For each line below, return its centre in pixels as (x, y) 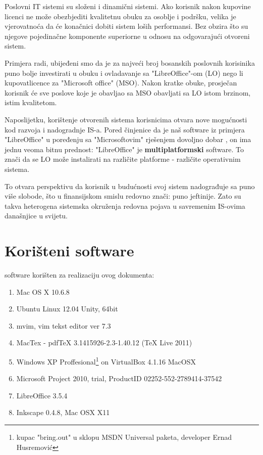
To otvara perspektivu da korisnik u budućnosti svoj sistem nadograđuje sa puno (130, 186)
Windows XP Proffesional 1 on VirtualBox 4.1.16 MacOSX (106, 360)
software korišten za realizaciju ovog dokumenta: (80, 275)
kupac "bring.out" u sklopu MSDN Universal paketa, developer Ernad (124, 437)
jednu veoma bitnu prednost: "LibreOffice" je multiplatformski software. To (124, 149)
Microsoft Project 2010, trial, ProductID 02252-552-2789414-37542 (119, 378)
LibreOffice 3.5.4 (42, 395)
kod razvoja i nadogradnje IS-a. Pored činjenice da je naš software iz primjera (125, 129)
